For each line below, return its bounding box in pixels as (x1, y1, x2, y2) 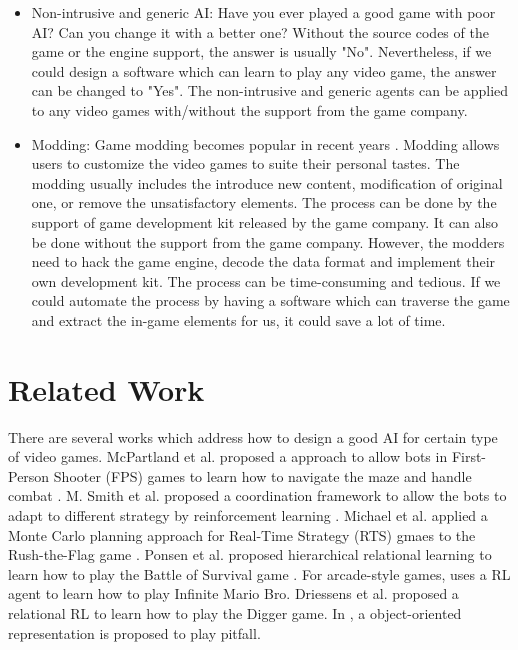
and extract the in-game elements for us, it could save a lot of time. (31, 309, 446, 330)
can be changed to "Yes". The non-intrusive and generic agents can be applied (31, 80, 509, 101)
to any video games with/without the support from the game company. (31, 99, 468, 120)
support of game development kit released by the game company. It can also (31, 211, 498, 232)
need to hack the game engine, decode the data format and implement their (31, 251, 496, 272)
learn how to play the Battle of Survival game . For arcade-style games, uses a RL (8, 563, 511, 584)
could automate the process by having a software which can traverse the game (31, 290, 510, 311)
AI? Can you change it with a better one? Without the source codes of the (31, 21, 489, 42)
